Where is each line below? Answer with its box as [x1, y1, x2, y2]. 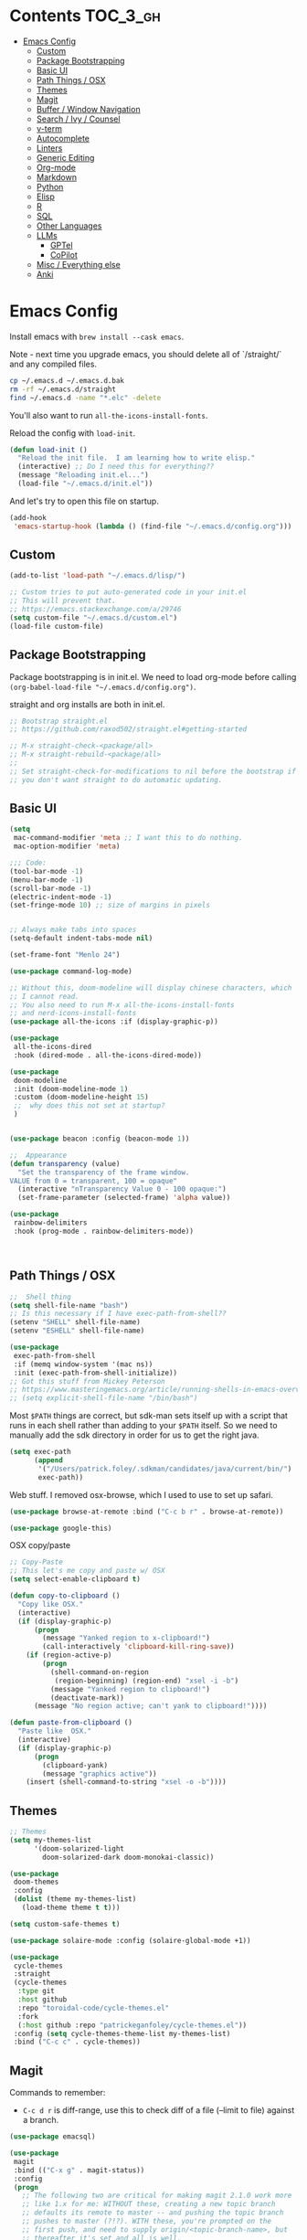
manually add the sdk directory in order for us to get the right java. [9, 1429, 259, 1440]
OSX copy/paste [9, 1540, 71, 1551]
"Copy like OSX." [17, 1599, 84, 1608]
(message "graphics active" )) [42, 1769, 157, 1778]
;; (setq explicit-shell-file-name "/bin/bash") [9, 1394, 198, 1403]
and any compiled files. [9, 358, 98, 369]
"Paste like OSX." [17, 1726, 92, 1736]
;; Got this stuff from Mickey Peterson [9, 1376, 166, 1385]
